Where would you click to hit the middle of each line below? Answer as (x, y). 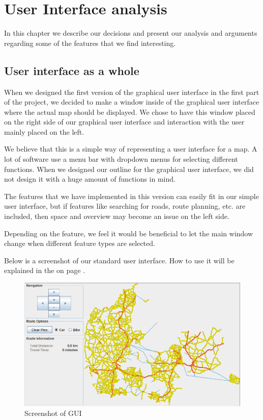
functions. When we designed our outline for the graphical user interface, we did (129, 169)
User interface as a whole (72, 70)
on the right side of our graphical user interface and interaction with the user (124, 122)
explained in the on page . (45, 270)
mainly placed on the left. (44, 131)
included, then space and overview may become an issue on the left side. (117, 216)
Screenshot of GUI (53, 413)
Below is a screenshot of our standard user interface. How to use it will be (119, 260)
